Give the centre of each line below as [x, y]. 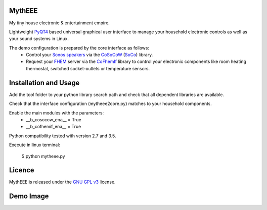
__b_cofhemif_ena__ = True [53, 127]
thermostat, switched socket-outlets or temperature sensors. [88, 68]
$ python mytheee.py [43, 156]
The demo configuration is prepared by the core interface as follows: [79, 48]
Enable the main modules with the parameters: [56, 113]
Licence [22, 170]
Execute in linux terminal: [35, 145]
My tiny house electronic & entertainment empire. [59, 23]
